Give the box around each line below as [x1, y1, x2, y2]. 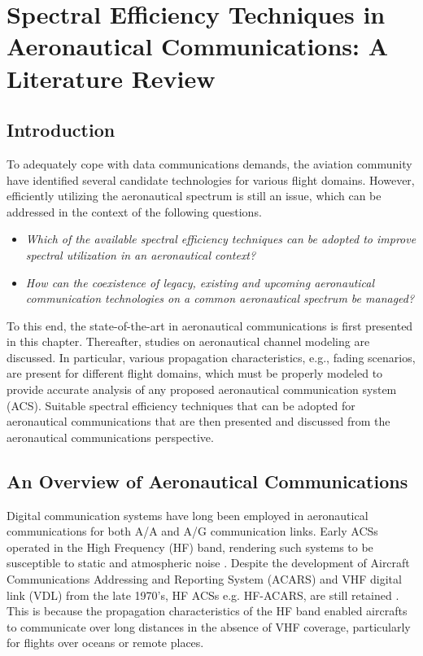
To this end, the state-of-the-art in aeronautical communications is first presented [7, 317, 413, 334]
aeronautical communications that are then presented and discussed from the [7, 413, 390, 430]
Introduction [7, 117, 116, 142]
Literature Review [7, 61, 216, 94]
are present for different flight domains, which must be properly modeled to [7, 365, 383, 382]
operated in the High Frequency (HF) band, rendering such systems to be [7, 538, 373, 555]
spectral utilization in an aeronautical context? [25, 246, 256, 263]
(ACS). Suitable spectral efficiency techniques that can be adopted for [7, 396, 355, 413]
